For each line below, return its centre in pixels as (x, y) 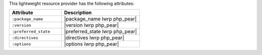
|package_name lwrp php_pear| (100, 19)
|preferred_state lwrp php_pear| (100, 32)
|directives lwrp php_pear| (94, 38)
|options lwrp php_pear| (91, 44)
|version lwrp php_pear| (91, 25)
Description (78, 13)
